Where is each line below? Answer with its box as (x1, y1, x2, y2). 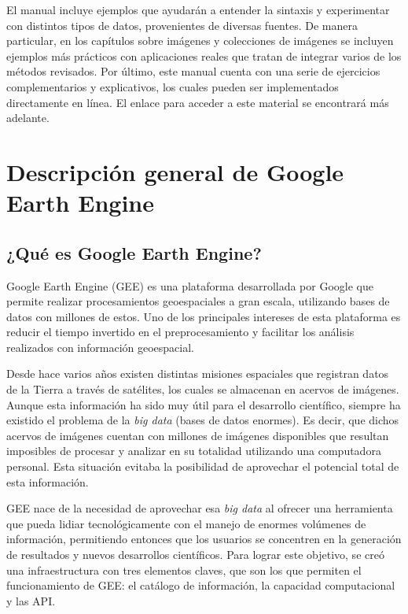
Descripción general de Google (6, 155, 344, 187)
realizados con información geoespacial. (6, 338, 195, 355)
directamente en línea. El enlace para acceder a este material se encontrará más (6, 94, 389, 110)
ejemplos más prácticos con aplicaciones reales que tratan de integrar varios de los (6, 47, 402, 64)
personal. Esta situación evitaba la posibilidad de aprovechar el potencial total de (6, 458, 399, 475)
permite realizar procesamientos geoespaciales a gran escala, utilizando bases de (6, 293, 390, 309)
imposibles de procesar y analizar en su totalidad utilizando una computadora (6, 442, 381, 459)
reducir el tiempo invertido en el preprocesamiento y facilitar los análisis (6, 324, 355, 340)
